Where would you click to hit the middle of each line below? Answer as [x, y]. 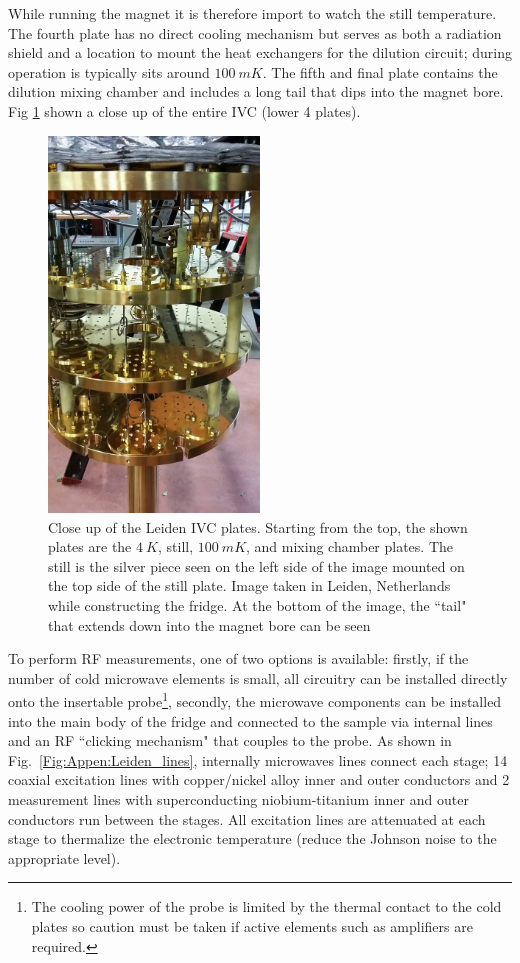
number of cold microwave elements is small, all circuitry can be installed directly [258, 677]
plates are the [90, 546]
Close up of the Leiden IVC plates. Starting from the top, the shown [258, 526]
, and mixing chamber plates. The [350, 546]
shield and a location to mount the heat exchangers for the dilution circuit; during [260, 52]
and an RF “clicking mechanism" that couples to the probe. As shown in [230, 740]
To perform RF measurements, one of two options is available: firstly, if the [238, 658]
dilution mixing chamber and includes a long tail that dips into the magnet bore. [256, 91]
